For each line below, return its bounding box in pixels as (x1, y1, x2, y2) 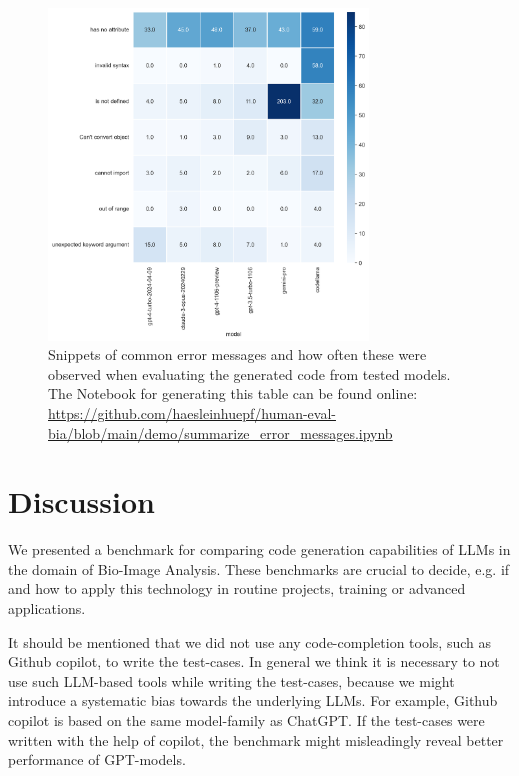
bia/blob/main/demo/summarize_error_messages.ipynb (48, 422, 393, 443)
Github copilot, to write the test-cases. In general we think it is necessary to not (8, 651, 500, 672)
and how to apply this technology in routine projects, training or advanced (8, 578, 466, 599)
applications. (8, 598, 86, 619)
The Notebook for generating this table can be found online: (48, 383, 418, 404)
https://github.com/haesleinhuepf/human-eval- (48, 402, 336, 423)
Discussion (8, 481, 155, 522)
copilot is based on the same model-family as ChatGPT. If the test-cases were (8, 710, 485, 731)
